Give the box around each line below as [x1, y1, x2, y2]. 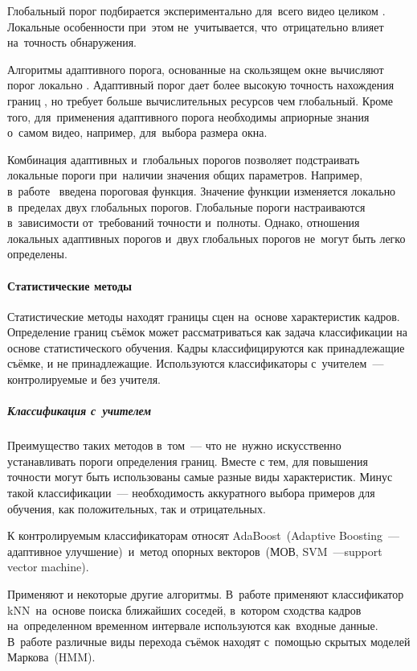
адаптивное [7, 542, 62, 559]
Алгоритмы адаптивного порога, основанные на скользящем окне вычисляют [7, 60, 384, 77]
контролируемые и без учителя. [7, 371, 161, 388]
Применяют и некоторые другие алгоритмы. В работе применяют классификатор [7, 585, 404, 602]
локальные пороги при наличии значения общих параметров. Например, [7, 167, 363, 183]
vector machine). [7, 558, 89, 575]
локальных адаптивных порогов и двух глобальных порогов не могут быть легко [7, 229, 406, 246]
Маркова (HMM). [7, 648, 96, 665]
